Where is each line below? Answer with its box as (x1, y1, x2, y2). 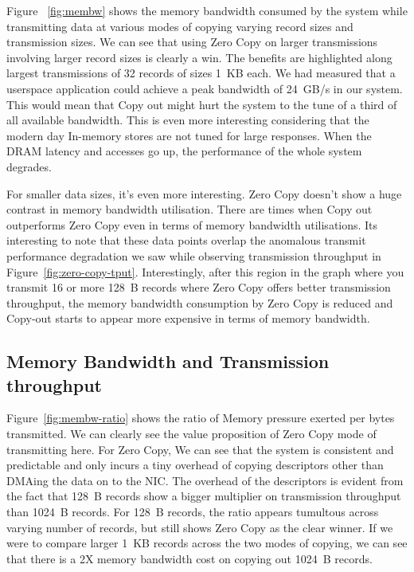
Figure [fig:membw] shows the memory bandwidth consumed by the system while (6, 2, 408, 18)
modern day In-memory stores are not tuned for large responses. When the (6, 127, 372, 143)
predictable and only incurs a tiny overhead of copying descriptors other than (6, 456, 384, 473)
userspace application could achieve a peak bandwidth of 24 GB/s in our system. (6, 80, 403, 96)
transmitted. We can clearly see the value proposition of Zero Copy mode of (6, 425, 377, 442)
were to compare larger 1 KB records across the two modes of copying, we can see (6, 535, 408, 551)
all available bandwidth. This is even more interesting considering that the (6, 112, 369, 128)
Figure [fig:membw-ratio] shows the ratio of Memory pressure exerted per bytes (6, 409, 395, 426)
